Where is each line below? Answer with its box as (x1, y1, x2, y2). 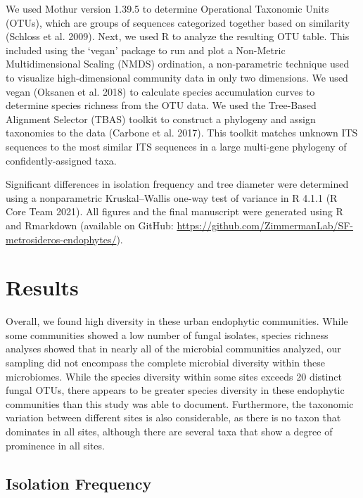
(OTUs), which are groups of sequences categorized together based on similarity (6, 15, 350, 30)
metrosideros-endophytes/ (6, 231, 117, 246)
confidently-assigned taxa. (6, 153, 117, 167)
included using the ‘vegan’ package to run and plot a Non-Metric (6, 42, 286, 57)
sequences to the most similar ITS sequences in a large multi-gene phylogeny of (6, 139, 347, 153)
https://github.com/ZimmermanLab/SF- (177, 217, 354, 232)
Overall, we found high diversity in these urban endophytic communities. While (6, 314, 348, 328)
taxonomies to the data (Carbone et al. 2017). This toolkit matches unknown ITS (6, 125, 358, 140)
